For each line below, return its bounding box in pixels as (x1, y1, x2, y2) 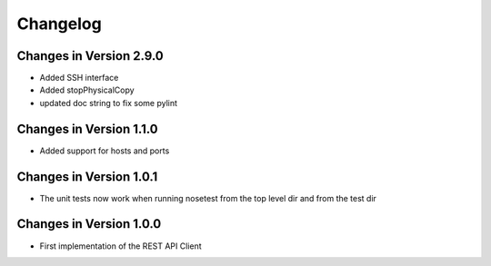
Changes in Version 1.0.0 (16, 216, 162, 232)
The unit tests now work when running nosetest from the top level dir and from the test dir (39, 192, 377, 203)
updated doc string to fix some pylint (39, 97, 177, 108)
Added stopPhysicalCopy (39, 84, 135, 95)
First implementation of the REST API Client (39, 241, 202, 251)
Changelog (16, 14, 102, 34)
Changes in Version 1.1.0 (16, 121, 158, 136)
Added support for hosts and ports (39, 145, 170, 156)
